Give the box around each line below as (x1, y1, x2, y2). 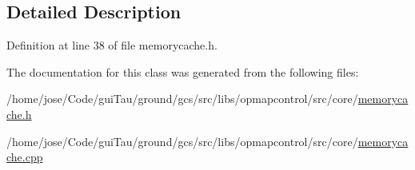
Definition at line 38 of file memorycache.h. (6, 37, 217, 53)
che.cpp (6, 148, 43, 165)
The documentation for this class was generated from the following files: (6, 63, 359, 80)
